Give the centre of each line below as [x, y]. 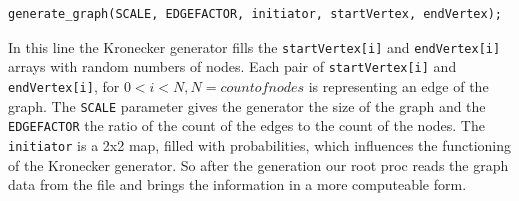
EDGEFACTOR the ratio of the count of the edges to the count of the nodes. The [246, 125]
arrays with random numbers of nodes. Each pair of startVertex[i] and [232, 66]
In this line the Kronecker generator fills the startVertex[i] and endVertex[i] [254, 46]
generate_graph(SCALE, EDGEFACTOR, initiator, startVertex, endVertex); [255, 14]
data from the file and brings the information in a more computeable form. [237, 184]
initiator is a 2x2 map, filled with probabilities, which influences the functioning [260, 144]
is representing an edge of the [398, 85]
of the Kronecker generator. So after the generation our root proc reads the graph [258, 164]
